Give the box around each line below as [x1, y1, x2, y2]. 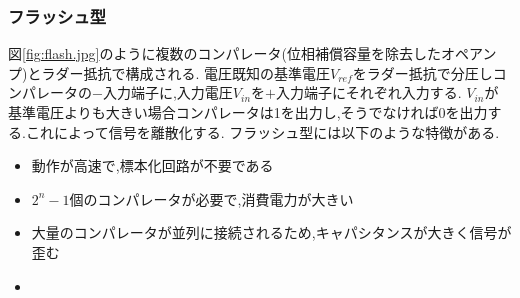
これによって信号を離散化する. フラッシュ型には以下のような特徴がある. [25, 121, 500, 142]
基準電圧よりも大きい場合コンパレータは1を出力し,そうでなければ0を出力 [8, 102, 488, 122]
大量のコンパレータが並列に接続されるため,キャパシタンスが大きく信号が [31, 222, 512, 243]
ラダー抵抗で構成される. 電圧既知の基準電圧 [41, 62, 330, 83]
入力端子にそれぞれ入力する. [275, 82, 462, 103]
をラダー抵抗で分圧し [352, 62, 493, 83]
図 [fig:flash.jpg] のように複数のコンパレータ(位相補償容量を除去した [8, 43, 441, 64]
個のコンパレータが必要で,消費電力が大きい [69, 188, 354, 209]
